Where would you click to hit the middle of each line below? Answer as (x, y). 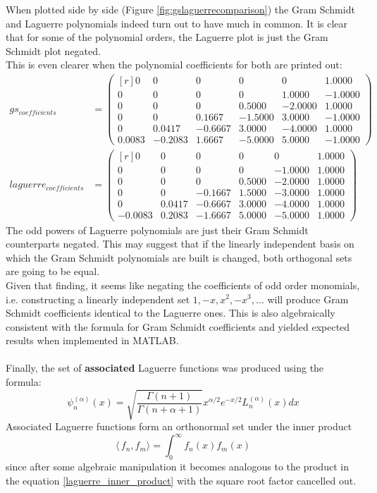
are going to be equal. (53, 271)
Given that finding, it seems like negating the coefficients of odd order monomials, (183, 285)
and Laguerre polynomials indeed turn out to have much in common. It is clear (177, 23)
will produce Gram (308, 299)
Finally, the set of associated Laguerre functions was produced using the (165, 368)
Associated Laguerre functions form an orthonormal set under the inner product (179, 426)
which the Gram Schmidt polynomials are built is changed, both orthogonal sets (179, 257)
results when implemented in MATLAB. (92, 340)
